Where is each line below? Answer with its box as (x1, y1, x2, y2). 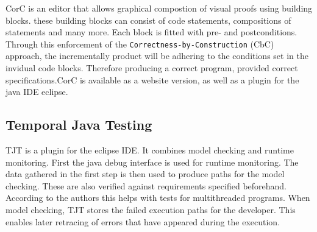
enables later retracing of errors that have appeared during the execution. (5, 215, 280, 228)
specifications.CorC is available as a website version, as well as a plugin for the (5, 73, 299, 86)
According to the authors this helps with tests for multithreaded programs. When (5, 191, 310, 204)
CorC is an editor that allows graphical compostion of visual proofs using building (5, 2, 313, 14)
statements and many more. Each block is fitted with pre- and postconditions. (5, 26, 297, 38)
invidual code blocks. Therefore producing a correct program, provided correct (5, 62, 298, 74)
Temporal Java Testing (5, 115, 152, 134)
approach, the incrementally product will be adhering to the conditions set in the (5, 49, 308, 62)
